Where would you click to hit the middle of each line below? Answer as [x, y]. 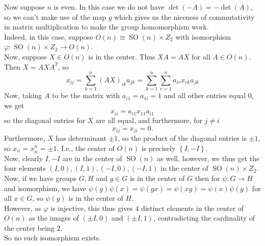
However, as [23, 208]
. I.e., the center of [86, 148]
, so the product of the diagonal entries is [182, 137]
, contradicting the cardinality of [204, 218]
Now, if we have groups [41, 178]
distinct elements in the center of [192, 208]
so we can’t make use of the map [55, 17]
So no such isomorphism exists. [53, 238]
